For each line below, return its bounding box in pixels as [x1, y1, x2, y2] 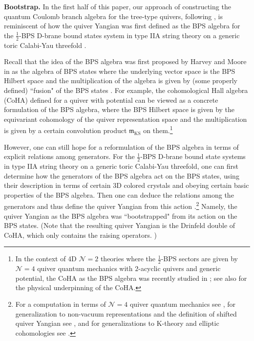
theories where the [100, 253, 156, 264]
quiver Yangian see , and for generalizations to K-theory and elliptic [15, 318, 219, 328]
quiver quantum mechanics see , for [129, 299, 236, 309]
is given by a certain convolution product [4, 125, 127, 136]
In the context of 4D [15, 253, 77, 264]
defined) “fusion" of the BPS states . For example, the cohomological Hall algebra [4, 85, 248, 95]
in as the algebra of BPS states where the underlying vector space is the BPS [4, 66, 235, 76]
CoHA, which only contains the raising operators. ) [4, 229, 157, 240]
